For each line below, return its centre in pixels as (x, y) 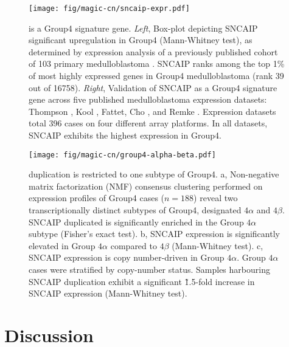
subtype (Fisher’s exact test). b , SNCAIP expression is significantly (154, 234)
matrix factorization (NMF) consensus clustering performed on (146, 186)
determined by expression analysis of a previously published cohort (153, 51)
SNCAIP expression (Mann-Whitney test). (108, 293)
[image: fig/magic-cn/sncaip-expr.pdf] (109, 9)
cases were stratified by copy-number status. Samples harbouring (149, 269)
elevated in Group (62, 245)
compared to (134, 245)
